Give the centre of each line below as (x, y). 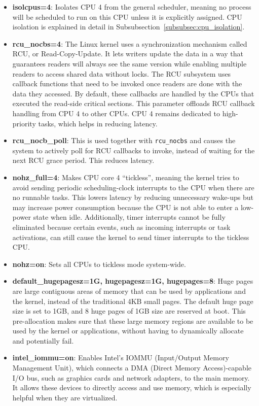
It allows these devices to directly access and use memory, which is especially (132, 387)
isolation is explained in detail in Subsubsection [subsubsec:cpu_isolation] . (128, 27)
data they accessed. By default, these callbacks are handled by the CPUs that (133, 93)
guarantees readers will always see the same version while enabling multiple (129, 63)
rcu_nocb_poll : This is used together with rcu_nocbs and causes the (124, 140)
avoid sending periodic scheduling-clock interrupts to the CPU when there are (133, 187)
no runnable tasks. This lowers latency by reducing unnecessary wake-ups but (133, 197)
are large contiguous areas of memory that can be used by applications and (129, 291)
